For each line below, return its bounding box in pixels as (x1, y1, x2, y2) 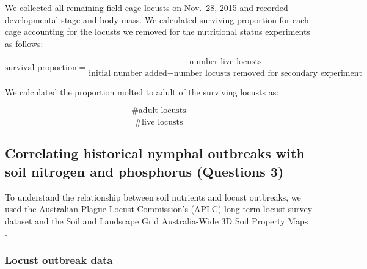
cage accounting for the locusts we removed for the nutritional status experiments (5, 25, 310, 38)
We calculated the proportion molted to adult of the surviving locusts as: (5, 86, 279, 98)
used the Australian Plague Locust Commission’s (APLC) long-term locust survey (5, 202, 313, 215)
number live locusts (189, 57, 262, 67)
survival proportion (5, 63, 77, 72)
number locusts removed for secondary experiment (173, 69, 362, 78)
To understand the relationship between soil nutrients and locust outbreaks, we (5, 190, 301, 203)
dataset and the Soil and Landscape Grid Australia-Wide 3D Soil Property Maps (5, 214, 308, 227)
